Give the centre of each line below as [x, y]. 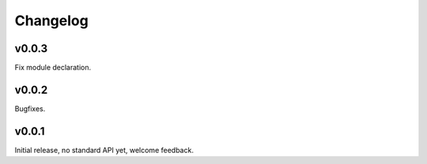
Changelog [51, 20]
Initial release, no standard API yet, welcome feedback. [104, 150]
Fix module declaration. [53, 68]
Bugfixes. [30, 108]
